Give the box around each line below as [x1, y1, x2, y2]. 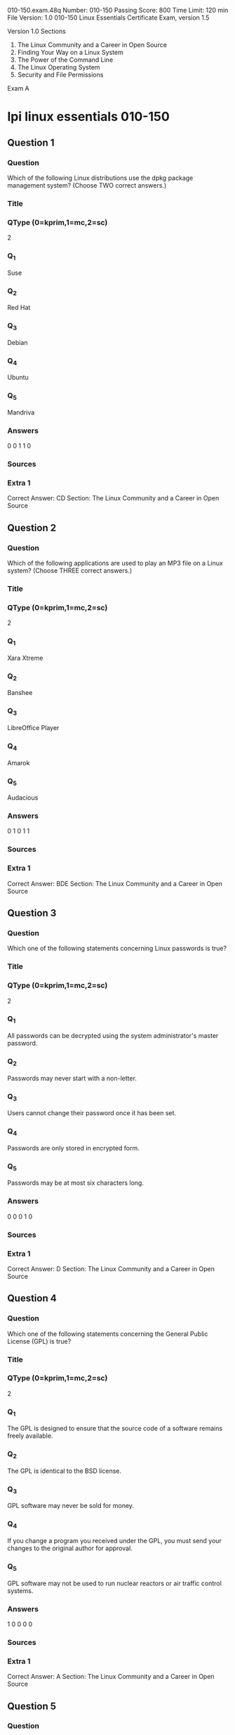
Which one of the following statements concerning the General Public [7, 1330, 208, 1338]
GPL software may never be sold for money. [7, 1502, 135, 1510]
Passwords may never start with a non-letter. [7, 1074, 137, 1082]
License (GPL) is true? [7, 1337, 72, 1345]
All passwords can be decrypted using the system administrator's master [7, 1032, 219, 1040]
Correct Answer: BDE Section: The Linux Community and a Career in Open [7, 879, 223, 888]
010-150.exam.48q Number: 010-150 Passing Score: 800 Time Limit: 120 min [7, 6, 229, 14]
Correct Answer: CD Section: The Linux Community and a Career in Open [7, 494, 220, 502]
